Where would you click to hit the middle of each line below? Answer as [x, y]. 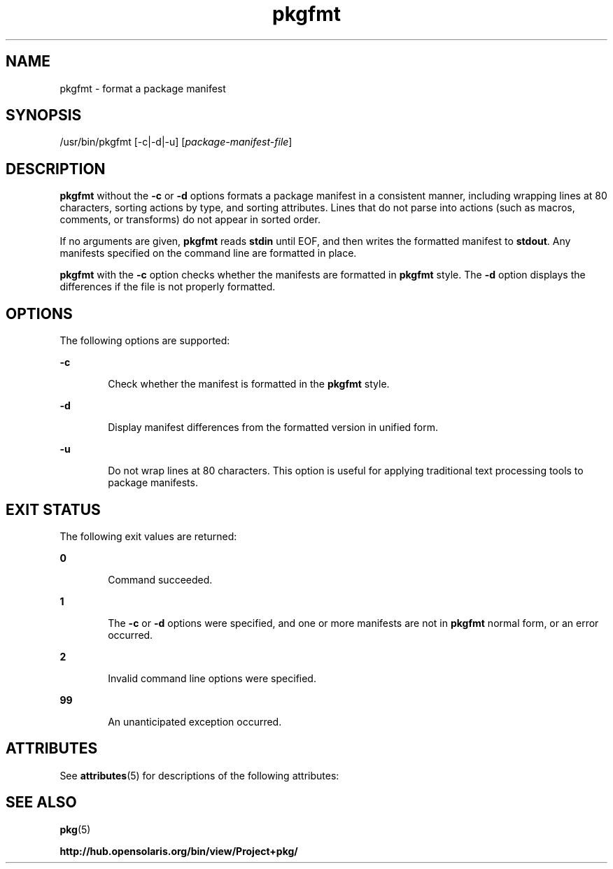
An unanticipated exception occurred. [195, 721]
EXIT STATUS [53, 509]
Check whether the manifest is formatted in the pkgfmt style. [249, 384]
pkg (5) [75, 829]
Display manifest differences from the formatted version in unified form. [273, 428]
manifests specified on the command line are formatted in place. [208, 253]
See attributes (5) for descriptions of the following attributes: [199, 775]
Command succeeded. [160, 579]
